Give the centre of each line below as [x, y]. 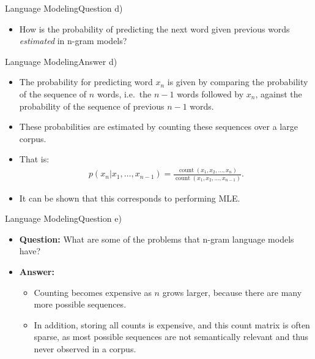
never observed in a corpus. [85, 348]
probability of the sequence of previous [92, 106]
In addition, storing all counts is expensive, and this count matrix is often [172, 324]
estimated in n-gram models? [73, 41]
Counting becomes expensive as [93, 292]
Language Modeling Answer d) [61, 61]
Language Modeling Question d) [64, 8]
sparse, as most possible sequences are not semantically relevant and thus [171, 337]
